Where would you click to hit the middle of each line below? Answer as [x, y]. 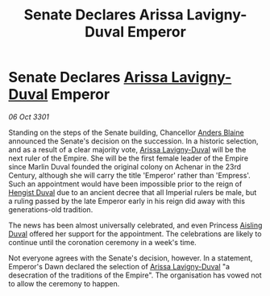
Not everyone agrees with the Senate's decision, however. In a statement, [131, 258]
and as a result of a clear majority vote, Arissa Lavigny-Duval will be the [127, 149]
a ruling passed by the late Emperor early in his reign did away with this [127, 201]
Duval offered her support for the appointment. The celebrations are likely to [135, 233]
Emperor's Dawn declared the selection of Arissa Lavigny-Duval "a [119, 266]
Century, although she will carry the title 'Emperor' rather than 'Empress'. [130, 175]
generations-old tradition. [51, 209]
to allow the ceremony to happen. [64, 283]
